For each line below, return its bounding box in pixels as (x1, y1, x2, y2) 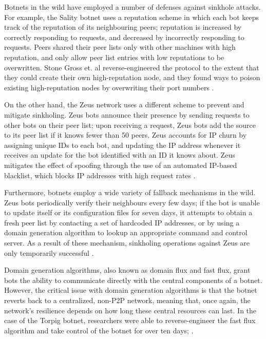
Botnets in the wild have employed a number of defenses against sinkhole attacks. (4, 2, 261, 12)
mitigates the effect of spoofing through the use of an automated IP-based (4, 159, 237, 170)
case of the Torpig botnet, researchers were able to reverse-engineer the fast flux (4, 315, 256, 326)
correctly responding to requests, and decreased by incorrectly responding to (4, 31, 244, 42)
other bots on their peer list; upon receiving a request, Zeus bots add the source (4, 119, 256, 130)
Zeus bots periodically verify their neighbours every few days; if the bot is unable (4, 197, 260, 208)
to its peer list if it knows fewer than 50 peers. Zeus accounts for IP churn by (4, 129, 247, 140)
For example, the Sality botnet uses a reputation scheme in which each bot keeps (4, 11, 259, 22)
